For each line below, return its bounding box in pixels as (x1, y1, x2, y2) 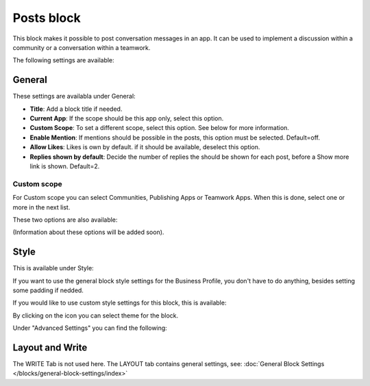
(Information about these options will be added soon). (12, 228, 164, 236)
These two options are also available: (12, 216, 118, 224)
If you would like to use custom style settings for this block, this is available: (12, 298, 227, 307)
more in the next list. (12, 203, 71, 211)
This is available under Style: (12, 264, 94, 272)
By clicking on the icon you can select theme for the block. (12, 311, 178, 320)
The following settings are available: (12, 56, 114, 64)
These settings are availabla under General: (12, 92, 136, 101)
